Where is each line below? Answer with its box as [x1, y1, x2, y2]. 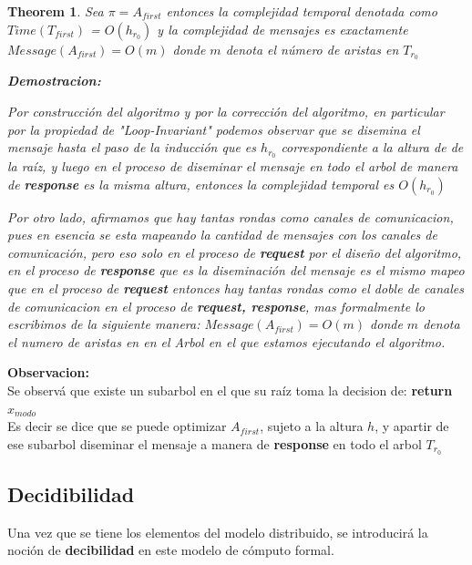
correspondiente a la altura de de [281, 138, 464, 157]
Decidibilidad [7, 480, 135, 508]
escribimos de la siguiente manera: [7, 314, 200, 334]
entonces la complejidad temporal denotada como [166, 2, 437, 20]
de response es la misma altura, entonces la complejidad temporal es [7, 174, 395, 193]
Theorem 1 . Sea [7, 2, 104, 20]
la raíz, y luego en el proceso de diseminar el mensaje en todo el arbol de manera [7, 157, 458, 176]
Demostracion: [7, 71, 101, 90]
